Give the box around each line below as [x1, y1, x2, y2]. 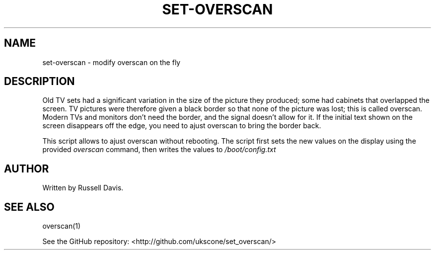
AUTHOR [4, 162, 49, 175]
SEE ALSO [4, 200, 55, 213]
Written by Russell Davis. [42, 183, 124, 192]
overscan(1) [42, 222, 81, 231]
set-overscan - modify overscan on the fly [42, 58, 181, 67]
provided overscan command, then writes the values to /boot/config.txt [42, 145, 276, 154]
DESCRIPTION [4, 75, 75, 88]
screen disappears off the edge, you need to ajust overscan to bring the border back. [42, 121, 321, 130]
